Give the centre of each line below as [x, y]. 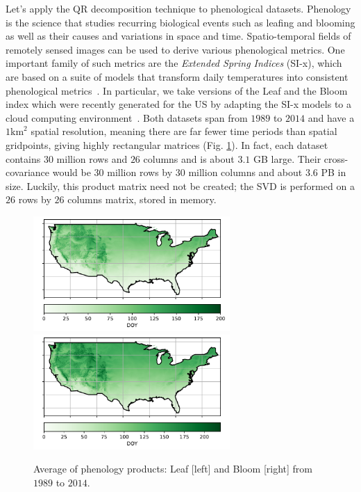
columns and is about [189, 158]
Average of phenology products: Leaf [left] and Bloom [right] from [173, 469]
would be [72, 172]
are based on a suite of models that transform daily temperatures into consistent [177, 76]
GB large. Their [287, 158]
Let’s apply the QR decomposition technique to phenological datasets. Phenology [178, 8]
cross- [336, 158]
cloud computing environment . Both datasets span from [127, 117]
